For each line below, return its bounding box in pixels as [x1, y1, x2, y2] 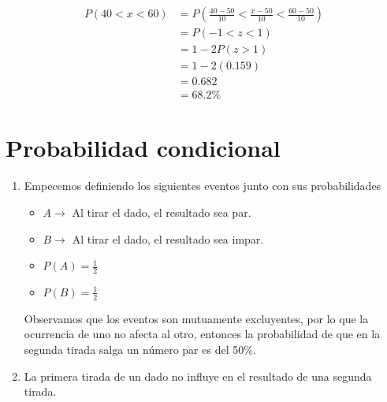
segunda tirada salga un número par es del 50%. [24, 341, 256, 357]
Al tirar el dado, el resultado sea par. [72, 203, 251, 220]
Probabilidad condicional [6, 132, 281, 164]
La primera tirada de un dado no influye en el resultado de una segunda [24, 367, 372, 384]
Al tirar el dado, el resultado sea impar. [72, 230, 264, 247]
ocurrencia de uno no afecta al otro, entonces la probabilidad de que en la [24, 326, 381, 342]
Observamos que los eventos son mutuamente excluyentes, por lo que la [24, 310, 369, 326]
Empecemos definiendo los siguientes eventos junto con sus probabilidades [24, 177, 381, 194]
